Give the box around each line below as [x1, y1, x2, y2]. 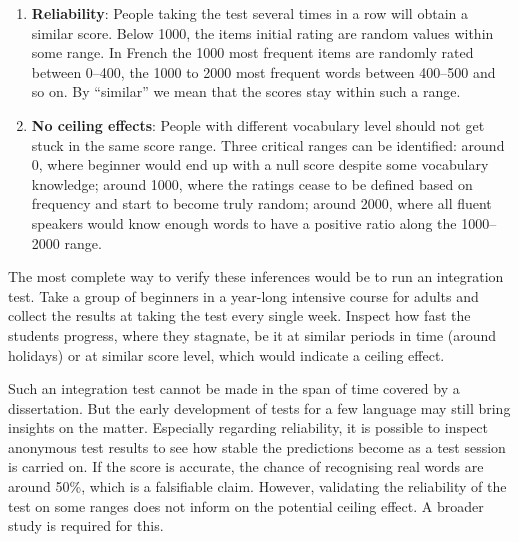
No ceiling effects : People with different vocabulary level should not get [31, 114, 485, 135]
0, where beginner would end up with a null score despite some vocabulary [31, 154, 489, 175]
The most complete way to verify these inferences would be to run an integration [8, 266, 504, 287]
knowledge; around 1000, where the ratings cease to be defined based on [31, 173, 473, 194]
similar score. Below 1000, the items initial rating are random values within [31, 22, 494, 43]
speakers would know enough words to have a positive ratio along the [31, 212, 457, 233]
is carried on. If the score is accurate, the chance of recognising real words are [8, 456, 484, 477]
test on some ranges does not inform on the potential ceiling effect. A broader [8, 495, 484, 516]
